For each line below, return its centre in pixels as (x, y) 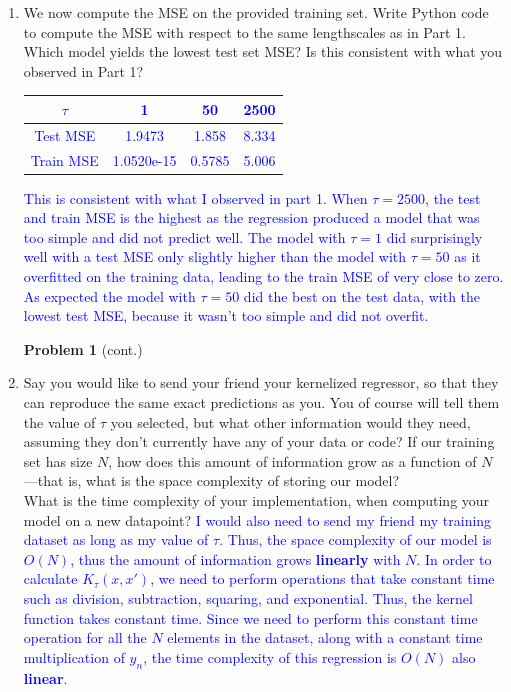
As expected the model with (109, 295)
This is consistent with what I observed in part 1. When (195, 197)
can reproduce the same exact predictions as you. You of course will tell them (261, 402)
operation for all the (85, 637)
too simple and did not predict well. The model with (184, 236)
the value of (59, 421)
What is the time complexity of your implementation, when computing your (256, 499)
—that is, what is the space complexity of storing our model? (211, 480)
